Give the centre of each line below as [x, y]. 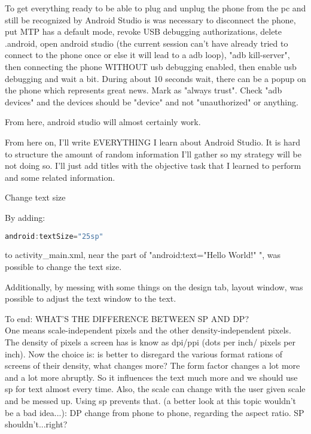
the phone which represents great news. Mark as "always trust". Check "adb [144, 90]
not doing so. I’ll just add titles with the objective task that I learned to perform [153, 166]
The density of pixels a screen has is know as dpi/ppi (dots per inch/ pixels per [150, 342]
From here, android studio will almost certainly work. [103, 122]
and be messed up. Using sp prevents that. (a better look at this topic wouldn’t [151, 400]
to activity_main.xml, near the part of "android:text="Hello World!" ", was [143, 255]
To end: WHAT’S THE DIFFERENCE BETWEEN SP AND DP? [127, 318]
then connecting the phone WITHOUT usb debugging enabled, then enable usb [151, 66]
